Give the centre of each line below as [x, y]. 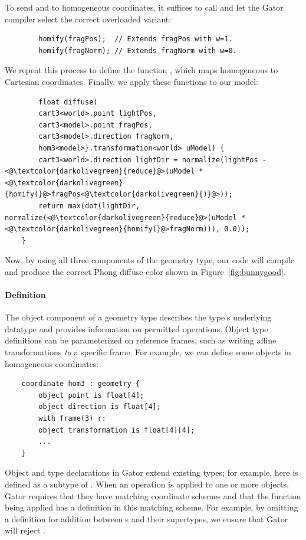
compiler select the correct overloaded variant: [88, 19]
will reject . [25, 530]
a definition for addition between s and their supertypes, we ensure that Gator [147, 518]
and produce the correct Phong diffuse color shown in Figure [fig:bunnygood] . [145, 271]
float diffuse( [68, 102]
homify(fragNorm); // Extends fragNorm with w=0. [138, 50]
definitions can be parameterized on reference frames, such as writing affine [141, 340]
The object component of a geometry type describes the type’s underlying [138, 317]
